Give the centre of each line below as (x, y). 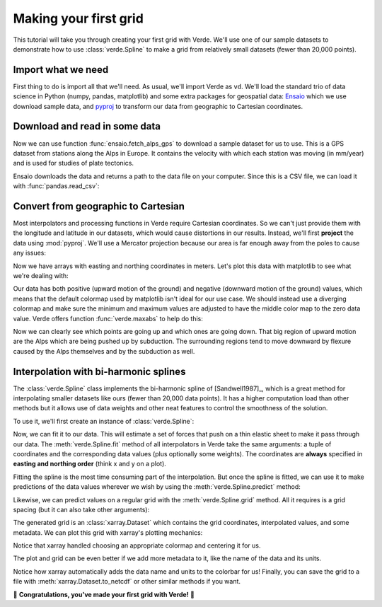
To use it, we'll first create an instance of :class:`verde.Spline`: (104, 421)
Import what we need (61, 70)
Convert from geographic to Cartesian (99, 206)
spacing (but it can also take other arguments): (81, 509)
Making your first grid (79, 18)
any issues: (29, 253)
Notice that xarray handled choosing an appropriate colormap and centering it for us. (137, 545)
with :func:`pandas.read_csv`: (56, 186)
